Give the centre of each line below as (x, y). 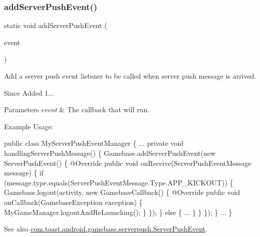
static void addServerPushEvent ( (56, 25)
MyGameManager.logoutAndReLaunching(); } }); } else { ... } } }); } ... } (118, 212)
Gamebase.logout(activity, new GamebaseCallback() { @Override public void (122, 192)
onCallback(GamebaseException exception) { (73, 202)
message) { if (24, 173)
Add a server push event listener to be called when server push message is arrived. (130, 76)
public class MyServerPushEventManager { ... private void (94, 143)
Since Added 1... (29, 92)
